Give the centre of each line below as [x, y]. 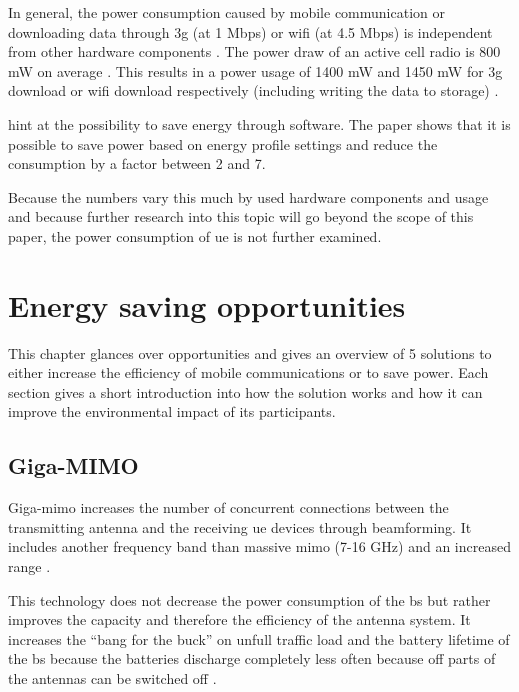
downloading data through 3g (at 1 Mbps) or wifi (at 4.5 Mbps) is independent [250, 31]
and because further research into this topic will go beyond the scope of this [241, 216]
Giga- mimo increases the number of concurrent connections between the [228, 507]
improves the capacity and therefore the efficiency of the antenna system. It [239, 619]
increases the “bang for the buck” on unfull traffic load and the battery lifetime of [259, 638]
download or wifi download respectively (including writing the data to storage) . [253, 90]
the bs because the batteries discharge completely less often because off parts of [252, 658]
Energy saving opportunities [207, 304]
